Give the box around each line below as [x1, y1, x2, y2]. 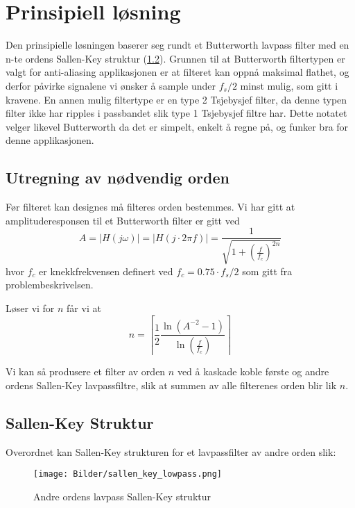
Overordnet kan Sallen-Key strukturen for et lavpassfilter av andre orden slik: [6, 444, 336, 459]
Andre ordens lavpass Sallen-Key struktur [33, 489, 211, 504]
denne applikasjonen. [6, 133, 94, 147]
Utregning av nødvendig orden [6, 167, 230, 188]
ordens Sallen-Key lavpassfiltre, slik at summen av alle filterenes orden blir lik [6, 377, 337, 392]
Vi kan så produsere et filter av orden [6, 364, 166, 379]
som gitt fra [242, 263, 293, 278]
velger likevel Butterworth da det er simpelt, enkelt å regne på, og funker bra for [6, 119, 349, 133]
